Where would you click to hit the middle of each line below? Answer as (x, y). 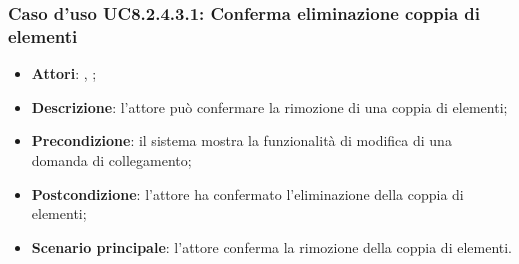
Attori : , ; (64, 73)
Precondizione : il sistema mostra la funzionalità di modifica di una (241, 140)
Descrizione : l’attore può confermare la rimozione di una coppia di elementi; (269, 106)
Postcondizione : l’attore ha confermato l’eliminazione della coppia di (247, 193)
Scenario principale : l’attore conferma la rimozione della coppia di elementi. (272, 246)
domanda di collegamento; (111, 159)
